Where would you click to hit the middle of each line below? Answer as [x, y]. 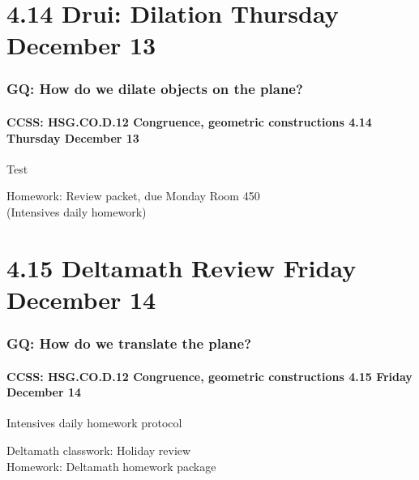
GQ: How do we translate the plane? [129, 343]
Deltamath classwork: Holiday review [99, 450]
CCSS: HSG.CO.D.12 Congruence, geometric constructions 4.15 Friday [209, 376]
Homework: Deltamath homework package [111, 466]
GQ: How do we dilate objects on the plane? [155, 89]
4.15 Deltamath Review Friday [182, 267]
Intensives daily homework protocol [94, 423]
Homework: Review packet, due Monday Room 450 [133, 196]
